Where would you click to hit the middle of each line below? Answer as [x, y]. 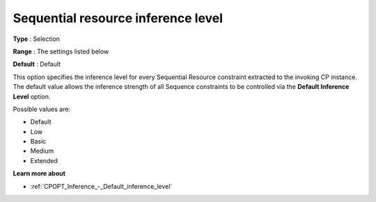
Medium [42, 151]
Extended [44, 160]
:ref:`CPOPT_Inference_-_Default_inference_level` [101, 186]
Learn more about [39, 174]
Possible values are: [42, 109]
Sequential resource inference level [118, 18]
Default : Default [37, 64]
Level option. [32, 96]
